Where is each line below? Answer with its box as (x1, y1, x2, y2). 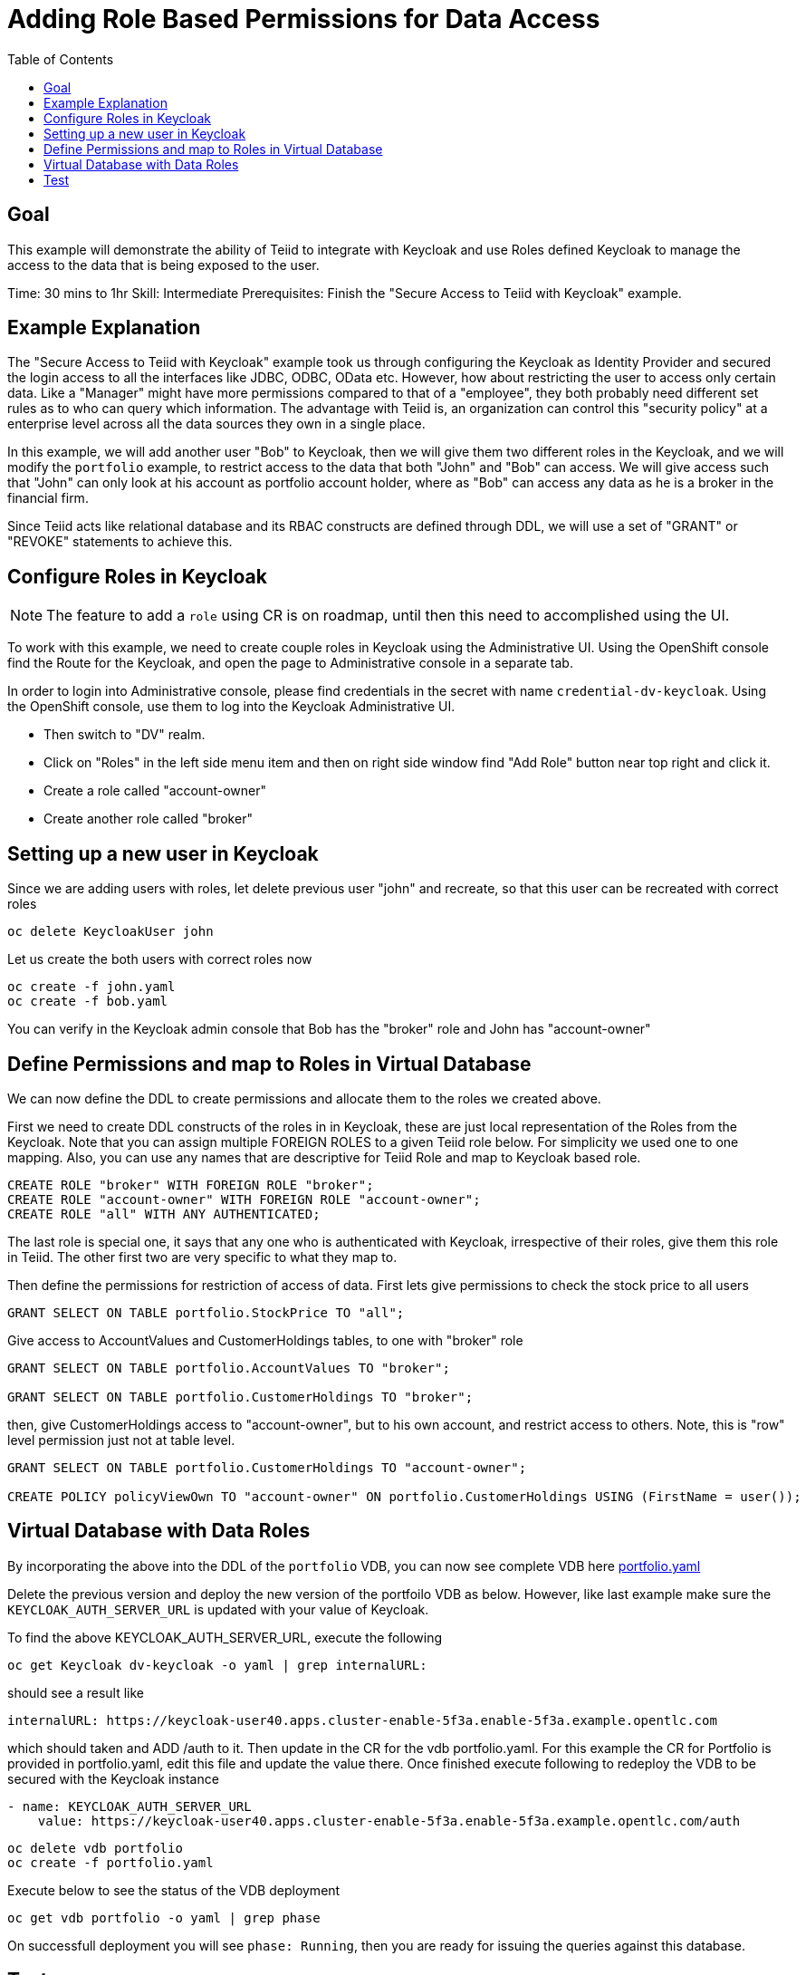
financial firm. (7, 490, 89, 506)
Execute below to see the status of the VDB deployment (7, 1882, 341, 1898)
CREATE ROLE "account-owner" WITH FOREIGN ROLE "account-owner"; (7, 1191, 481, 1207)
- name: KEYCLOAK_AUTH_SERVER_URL (7, 1798, 252, 1814)
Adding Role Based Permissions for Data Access (7, 4, 600, 34)
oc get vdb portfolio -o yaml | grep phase (7, 1910, 321, 1925)
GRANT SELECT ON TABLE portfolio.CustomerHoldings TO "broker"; (7, 1389, 474, 1404)
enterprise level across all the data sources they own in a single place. (7, 416, 426, 432)
